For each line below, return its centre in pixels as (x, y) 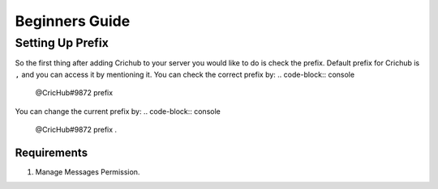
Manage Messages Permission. (88, 172)
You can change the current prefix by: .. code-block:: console (118, 111)
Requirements (52, 152)
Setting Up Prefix (62, 43)
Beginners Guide (73, 21)
